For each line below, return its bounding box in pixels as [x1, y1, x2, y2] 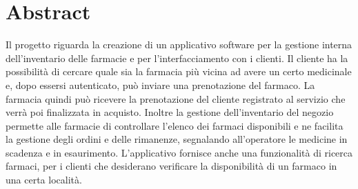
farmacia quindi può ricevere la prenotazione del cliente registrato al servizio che [6, 91, 346, 106]
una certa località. [6, 172, 82, 187]
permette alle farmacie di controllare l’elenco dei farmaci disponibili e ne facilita [6, 118, 344, 132]
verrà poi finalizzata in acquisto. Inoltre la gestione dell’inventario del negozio [6, 105, 334, 119]
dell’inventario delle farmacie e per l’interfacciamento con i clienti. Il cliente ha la [6, 50, 348, 65]
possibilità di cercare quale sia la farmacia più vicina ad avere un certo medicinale [6, 64, 352, 79]
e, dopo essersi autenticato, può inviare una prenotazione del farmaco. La [6, 77, 315, 92]
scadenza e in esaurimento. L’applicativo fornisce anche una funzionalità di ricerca [6, 145, 353, 159]
